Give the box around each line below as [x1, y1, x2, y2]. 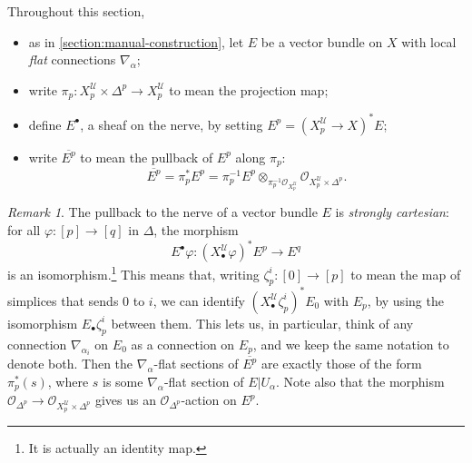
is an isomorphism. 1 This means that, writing [7, 262, 260, 283]
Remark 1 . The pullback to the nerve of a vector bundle [7, 202, 318, 222]
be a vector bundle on [261, 32, 383, 51]
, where [47, 371, 89, 390]
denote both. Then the [7, 354, 133, 373]
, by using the [367, 291, 444, 310]
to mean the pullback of [80, 147, 213, 166]
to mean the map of [350, 264, 461, 283]
